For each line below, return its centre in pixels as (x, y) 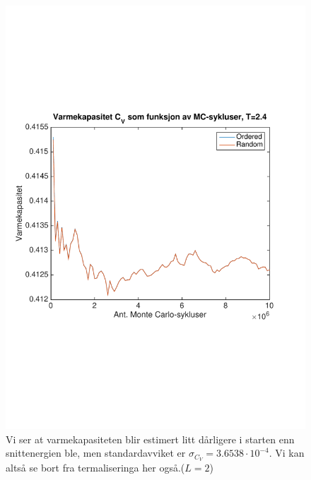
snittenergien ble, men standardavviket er (96, 453)
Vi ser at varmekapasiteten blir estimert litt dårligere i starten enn (150, 439)
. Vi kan (287, 453)
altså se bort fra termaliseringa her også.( (95, 467)
